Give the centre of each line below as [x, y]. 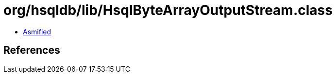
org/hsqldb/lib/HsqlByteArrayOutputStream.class [168, 10]
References [32, 50]
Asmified [37, 31]
